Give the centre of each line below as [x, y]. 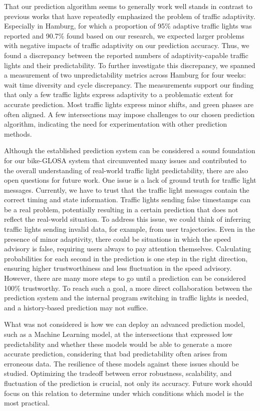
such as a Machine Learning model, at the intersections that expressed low [118, 334]
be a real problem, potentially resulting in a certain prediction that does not [121, 209]
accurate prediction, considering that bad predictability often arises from [116, 354]
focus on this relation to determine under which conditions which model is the [124, 393]
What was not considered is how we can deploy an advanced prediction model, [124, 324]
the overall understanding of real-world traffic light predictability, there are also [126, 170]
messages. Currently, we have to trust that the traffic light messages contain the [127, 189]
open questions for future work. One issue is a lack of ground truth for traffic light [130, 180]
